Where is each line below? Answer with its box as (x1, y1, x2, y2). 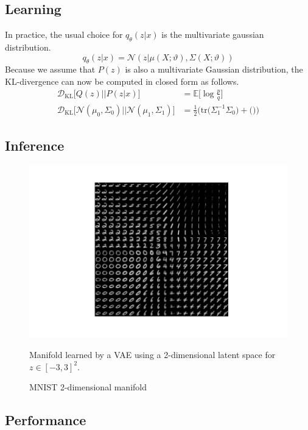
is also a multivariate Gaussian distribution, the (125, 63, 303, 76)
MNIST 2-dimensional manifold (29, 381, 147, 393)
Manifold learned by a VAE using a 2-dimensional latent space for (29, 348, 276, 361)
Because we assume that (5, 63, 96, 76)
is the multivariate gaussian (161, 28, 264, 41)
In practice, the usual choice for (5, 28, 123, 41)
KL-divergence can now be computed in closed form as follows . (5, 74, 239, 87)
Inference (5, 136, 65, 155)
